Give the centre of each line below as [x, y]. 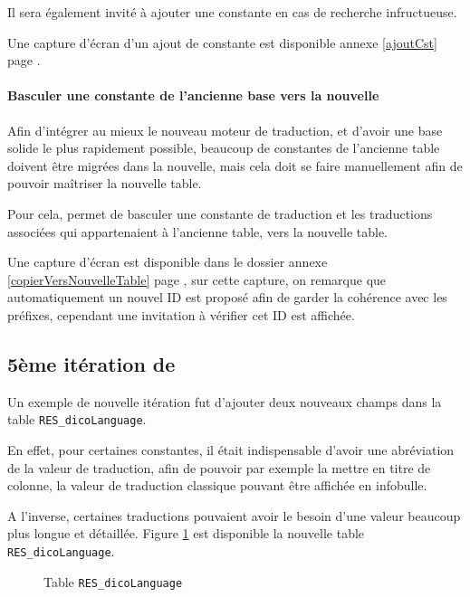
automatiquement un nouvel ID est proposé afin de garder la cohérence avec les [227, 297]
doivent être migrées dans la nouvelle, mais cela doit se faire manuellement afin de [235, 165]
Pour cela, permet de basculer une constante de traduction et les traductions [220, 213]
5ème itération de [91, 363]
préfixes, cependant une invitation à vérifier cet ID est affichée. [181, 314]
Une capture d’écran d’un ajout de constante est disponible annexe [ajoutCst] [222, 42]
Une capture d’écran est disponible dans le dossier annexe [168, 262]
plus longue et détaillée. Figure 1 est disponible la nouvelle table [186, 533]
